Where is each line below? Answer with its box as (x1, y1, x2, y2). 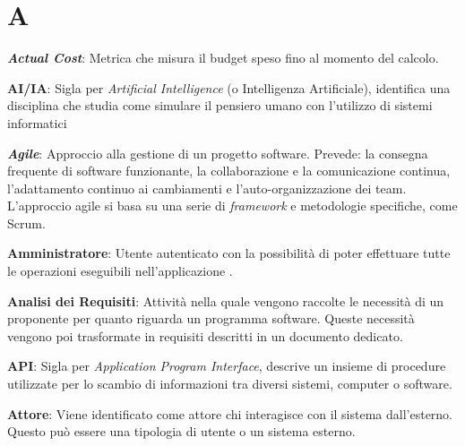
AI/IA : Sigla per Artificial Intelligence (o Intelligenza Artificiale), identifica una (7, 78, 451, 97)
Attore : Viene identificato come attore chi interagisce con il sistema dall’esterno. (7, 404, 453, 423)
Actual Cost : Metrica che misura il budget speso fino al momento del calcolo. (7, 48, 439, 67)
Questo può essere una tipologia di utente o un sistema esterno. (7, 422, 356, 441)
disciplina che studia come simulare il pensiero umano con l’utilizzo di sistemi (7, 96, 433, 115)
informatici (7, 113, 67, 132)
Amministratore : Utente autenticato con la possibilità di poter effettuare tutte (7, 244, 451, 262)
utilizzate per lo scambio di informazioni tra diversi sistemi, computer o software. (7, 374, 452, 393)
